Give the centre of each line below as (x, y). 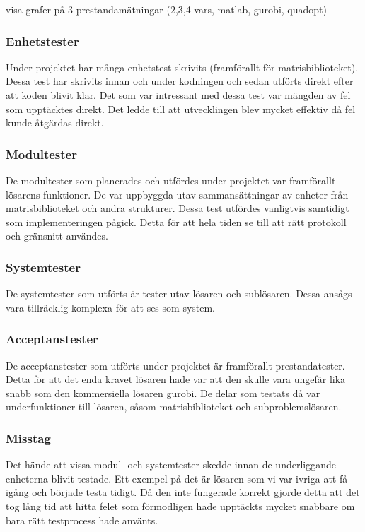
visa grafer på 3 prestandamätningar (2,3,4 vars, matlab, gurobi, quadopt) (166, 9)
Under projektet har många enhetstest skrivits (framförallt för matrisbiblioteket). (182, 67)
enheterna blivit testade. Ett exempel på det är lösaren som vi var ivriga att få (177, 478)
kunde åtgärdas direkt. (55, 123)
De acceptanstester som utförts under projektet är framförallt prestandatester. (175, 365)
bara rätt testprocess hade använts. (82, 520)
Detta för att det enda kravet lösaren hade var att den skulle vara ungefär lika (176, 379)
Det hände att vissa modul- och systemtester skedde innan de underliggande (171, 465)
